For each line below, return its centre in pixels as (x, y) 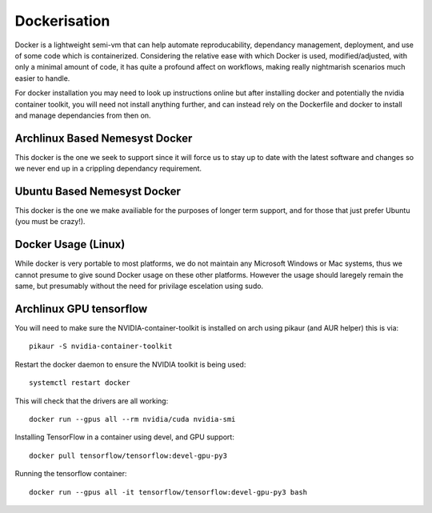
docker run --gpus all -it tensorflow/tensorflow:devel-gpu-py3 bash (168, 492)
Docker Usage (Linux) (70, 244)
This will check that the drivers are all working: (92, 401)
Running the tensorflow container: (71, 474)
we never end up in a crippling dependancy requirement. (108, 169)
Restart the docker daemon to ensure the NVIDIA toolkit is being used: (130, 364)
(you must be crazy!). (50, 222)
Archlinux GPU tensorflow (81, 309)
